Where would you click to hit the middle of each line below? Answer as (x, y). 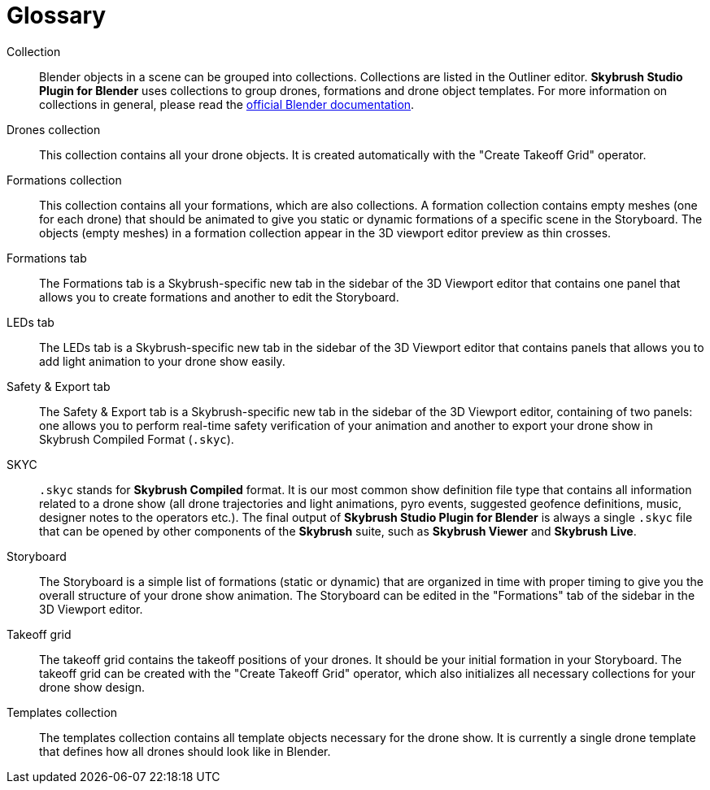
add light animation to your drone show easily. (162, 361)
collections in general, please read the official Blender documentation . (227, 104)
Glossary (57, 15)
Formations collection (64, 180)
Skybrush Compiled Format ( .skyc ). (137, 439)
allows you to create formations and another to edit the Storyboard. (219, 297)
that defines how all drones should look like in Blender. (185, 751)
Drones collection (54, 129)
